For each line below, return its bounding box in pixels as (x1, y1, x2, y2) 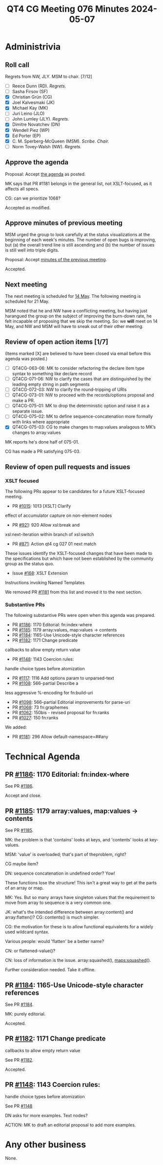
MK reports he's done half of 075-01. (5, 439, 80, 445)
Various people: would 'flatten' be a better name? (5, 939, 104, 944)
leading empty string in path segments (12, 382, 90, 388)
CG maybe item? (5, 861, 39, 867)
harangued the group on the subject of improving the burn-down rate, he (5, 313, 152, 319)
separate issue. (12, 409, 43, 414)
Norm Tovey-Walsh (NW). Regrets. (12, 143, 81, 149)
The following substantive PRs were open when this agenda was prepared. (5, 613, 156, 618)
